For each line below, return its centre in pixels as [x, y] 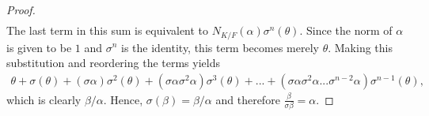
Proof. [21, 9]
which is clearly [44, 99]
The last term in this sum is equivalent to [108, 30]
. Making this [360, 47]
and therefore [248, 99]
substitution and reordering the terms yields [113, 63]
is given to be [39, 47]
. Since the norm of [346, 30]
